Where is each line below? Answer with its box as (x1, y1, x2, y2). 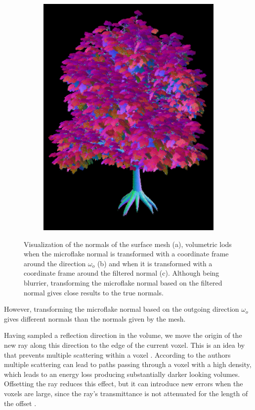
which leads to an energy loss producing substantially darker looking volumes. (4, 369, 240, 379)
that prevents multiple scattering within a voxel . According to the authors (4, 349, 231, 360)
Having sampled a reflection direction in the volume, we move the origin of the (4, 330, 242, 340)
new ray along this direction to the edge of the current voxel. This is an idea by (4, 340, 245, 350)
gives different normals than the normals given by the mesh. (4, 313, 186, 324)
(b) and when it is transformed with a (97, 258, 212, 268)
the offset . (4, 398, 37, 408)
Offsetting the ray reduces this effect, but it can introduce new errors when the (4, 378, 243, 389)
